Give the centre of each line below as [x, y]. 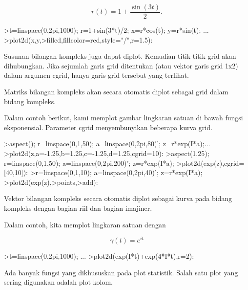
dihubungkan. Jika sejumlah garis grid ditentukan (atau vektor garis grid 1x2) [121, 65]
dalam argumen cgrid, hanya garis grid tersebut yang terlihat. [96, 75]
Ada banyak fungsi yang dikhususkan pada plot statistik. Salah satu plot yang [121, 272]
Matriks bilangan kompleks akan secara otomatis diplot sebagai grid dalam [116, 92]
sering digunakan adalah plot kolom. [58, 282]
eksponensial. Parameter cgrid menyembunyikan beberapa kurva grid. [108, 127]
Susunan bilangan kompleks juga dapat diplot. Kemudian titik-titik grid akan [120, 56]
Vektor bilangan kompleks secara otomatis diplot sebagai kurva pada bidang [118, 198]
